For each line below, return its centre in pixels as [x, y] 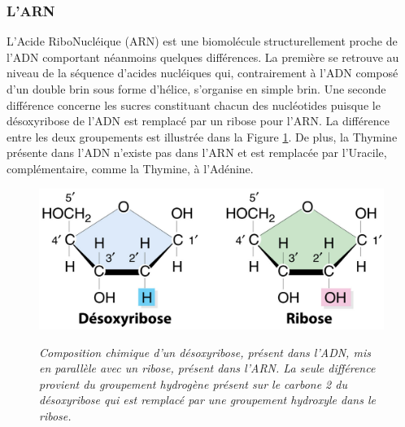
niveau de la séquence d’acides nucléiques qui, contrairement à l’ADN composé [202, 73]
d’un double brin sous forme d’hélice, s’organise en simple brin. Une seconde [196, 89]
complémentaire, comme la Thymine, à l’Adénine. [130, 168]
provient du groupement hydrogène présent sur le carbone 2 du [193, 383]
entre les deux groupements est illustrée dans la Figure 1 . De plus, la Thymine [202, 136]
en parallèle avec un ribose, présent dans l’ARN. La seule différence [207, 368]
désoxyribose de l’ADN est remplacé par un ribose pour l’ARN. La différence [198, 121]
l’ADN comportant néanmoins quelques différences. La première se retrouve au [203, 57]
